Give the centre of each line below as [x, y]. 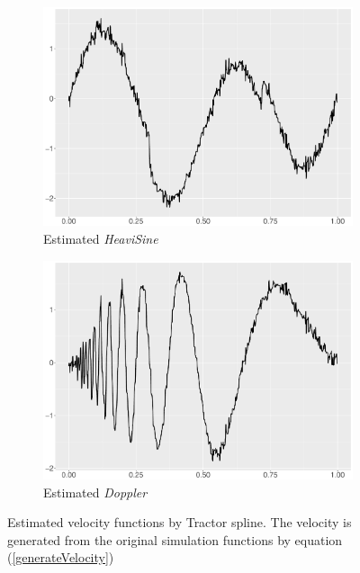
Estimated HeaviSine [101, 239]
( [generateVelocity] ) [61, 557]
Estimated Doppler [95, 492]
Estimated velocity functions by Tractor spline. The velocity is [180, 522]
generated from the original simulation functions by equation [175, 539]
